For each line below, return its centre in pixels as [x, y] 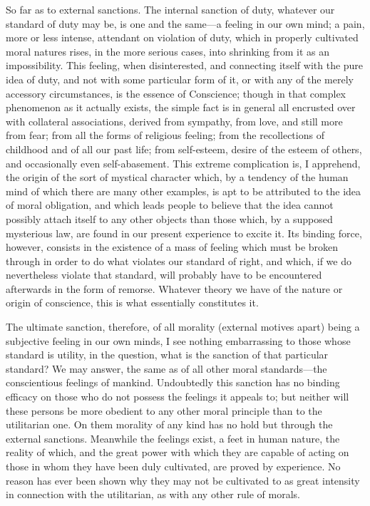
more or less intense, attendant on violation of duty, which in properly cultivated [182, 37]
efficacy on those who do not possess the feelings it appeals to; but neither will [178, 397]
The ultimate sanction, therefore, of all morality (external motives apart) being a [183, 327]
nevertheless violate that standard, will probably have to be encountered [164, 275]
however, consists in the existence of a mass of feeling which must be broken [172, 247]
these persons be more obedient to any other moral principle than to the [164, 410]
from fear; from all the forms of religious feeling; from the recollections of [165, 135]
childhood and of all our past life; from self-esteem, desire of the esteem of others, [184, 149]
